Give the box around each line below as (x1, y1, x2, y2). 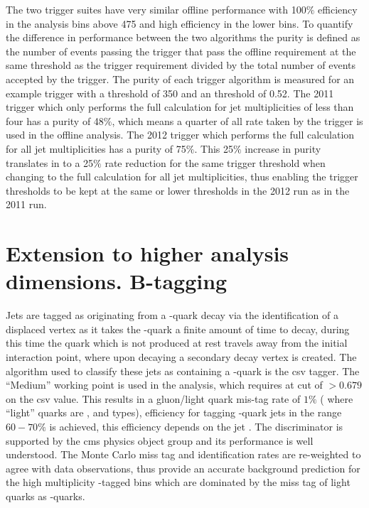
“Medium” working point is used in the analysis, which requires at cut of (6, 377, 323, 392)
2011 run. (6, 197, 47, 212)
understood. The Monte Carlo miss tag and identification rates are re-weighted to (6, 447, 361, 462)
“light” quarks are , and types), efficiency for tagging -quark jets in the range (6, 405, 342, 420)
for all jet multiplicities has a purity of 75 (6, 141, 186, 156)
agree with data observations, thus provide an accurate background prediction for (6, 460, 360, 475)
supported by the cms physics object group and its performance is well (6, 433, 314, 448)
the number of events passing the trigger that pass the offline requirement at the (6, 43, 356, 58)
